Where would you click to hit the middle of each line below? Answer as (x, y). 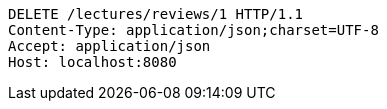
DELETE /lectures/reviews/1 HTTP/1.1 (156, 14)
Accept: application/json (109, 46)
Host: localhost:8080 (92, 62)
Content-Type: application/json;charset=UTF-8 (193, 30)
